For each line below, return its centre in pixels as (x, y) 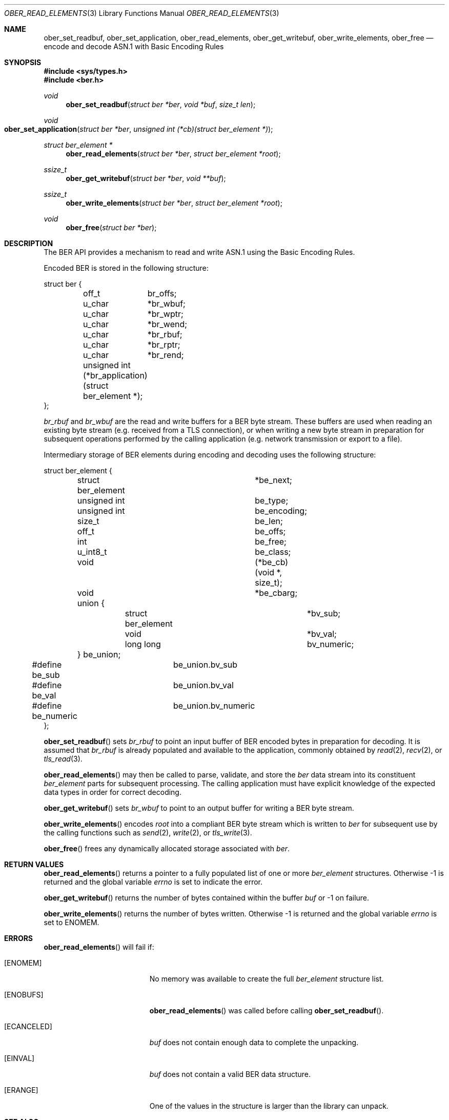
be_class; (273, 552)
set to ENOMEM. (72, 922)
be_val (44, 695)
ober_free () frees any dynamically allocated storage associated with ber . (167, 848)
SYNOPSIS (23, 62)
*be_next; (273, 480)
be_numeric (55, 716)
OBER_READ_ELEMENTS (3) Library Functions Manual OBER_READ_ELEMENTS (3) (142, 13)
